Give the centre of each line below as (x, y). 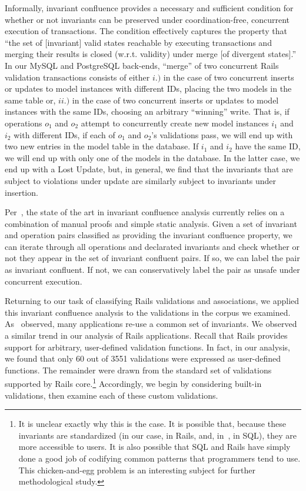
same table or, (30, 100)
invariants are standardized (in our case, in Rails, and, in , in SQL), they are (158, 435)
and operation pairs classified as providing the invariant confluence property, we (149, 235)
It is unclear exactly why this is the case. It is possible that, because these (152, 424)
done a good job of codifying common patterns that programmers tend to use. (159, 458)
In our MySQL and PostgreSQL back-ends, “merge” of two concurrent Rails (142, 65)
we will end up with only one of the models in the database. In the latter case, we (152, 157)
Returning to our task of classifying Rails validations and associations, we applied (152, 301)
